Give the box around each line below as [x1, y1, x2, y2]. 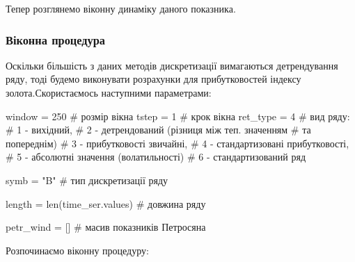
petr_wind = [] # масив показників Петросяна [6, 220, 206, 234]
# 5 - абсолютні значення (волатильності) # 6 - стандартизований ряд [6, 149, 306, 164]
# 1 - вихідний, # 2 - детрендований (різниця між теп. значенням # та [6, 122, 311, 137]
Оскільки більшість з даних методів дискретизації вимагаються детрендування [6, 58, 338, 72]
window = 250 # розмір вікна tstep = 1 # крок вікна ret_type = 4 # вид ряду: [6, 108, 350, 123]
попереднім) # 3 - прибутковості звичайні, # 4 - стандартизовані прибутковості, [6, 136, 349, 150]
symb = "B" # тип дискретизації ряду [6, 172, 168, 187]
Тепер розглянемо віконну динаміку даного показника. [6, 1, 236, 15]
